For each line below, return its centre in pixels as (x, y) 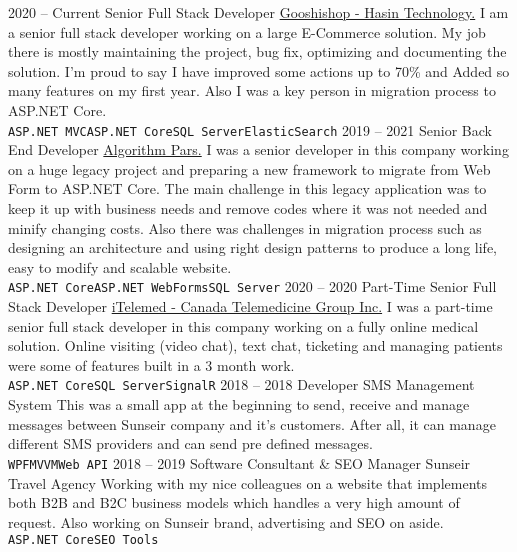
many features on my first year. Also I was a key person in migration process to (252, 90)
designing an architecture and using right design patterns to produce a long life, (252, 247)
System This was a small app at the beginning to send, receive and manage (239, 404)
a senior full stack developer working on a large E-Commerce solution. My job (247, 31)
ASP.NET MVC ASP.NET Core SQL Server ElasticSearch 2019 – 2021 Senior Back (250, 129)
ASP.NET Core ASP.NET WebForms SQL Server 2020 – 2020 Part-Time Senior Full (252, 286)
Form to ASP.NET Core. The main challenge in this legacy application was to (247, 188)
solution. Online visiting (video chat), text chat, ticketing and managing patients (255, 345)
